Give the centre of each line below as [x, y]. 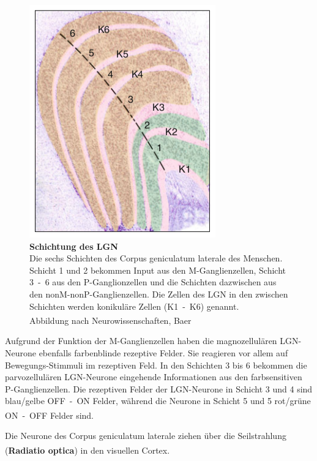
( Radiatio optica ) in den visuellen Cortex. [88, 450]
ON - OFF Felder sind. [49, 415]
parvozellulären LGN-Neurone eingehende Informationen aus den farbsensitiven [154, 377]
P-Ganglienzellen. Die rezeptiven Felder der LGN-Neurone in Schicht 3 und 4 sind [159, 388]
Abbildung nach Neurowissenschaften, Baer [110, 320]
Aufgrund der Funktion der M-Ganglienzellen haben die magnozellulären [141, 341]
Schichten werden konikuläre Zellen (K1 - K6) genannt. [134, 306]
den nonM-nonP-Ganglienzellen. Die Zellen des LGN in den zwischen [159, 294]
